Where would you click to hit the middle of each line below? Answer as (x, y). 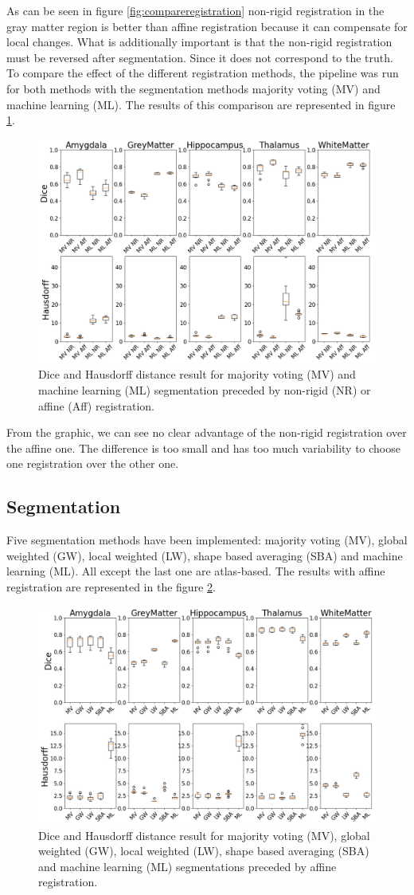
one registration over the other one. (93, 463)
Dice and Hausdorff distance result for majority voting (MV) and (197, 374)
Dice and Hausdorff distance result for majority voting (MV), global (204, 835)
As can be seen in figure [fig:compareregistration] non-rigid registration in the (195, 10)
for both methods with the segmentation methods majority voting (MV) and (193, 88)
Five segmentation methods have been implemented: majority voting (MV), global (207, 540)
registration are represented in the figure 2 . (111, 587)
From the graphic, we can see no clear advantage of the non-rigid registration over (207, 432)
